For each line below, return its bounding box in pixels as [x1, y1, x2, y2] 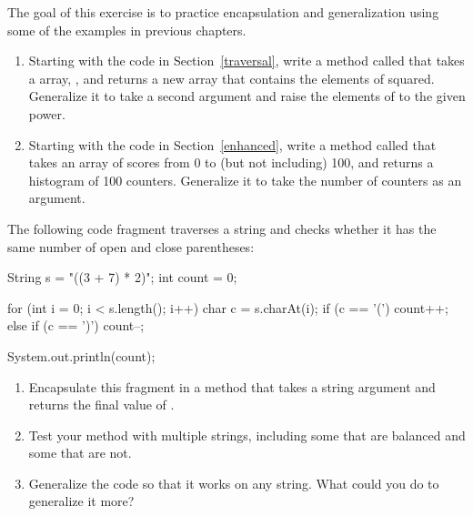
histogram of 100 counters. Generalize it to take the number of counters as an [28, 170, 462, 189]
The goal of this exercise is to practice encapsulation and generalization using [7, 3, 439, 21]
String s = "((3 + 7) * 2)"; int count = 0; [7, 268, 237, 287]
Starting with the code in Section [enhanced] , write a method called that [28, 135, 437, 154]
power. [28, 104, 65, 123]
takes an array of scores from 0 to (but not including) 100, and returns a [28, 153, 434, 172]
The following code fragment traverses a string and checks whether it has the [7, 218, 437, 238]
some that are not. [28, 443, 132, 462]
